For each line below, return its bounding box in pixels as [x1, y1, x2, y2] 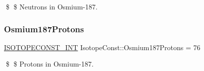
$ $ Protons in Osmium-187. [5, 59, 94, 69]
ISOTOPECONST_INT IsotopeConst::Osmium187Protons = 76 [4, 42, 201, 52]
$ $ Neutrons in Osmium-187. [5, 1, 98, 11]
